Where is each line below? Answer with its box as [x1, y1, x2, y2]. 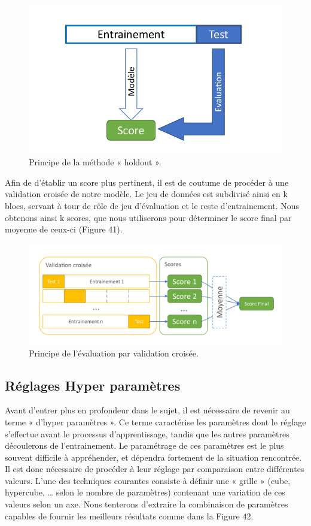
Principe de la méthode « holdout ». [29, 156, 161, 168]
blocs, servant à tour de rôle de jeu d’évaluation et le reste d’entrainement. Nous [5, 199, 300, 212]
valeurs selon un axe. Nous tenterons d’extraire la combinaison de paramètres [5, 498, 288, 510]
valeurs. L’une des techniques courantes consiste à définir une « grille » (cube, [5, 474, 291, 486]
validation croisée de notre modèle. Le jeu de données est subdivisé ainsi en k [5, 188, 288, 200]
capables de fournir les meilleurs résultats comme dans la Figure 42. [5, 509, 254, 522]
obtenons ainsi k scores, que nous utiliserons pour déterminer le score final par [5, 211, 292, 223]
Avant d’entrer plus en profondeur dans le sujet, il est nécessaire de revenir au [5, 404, 290, 416]
